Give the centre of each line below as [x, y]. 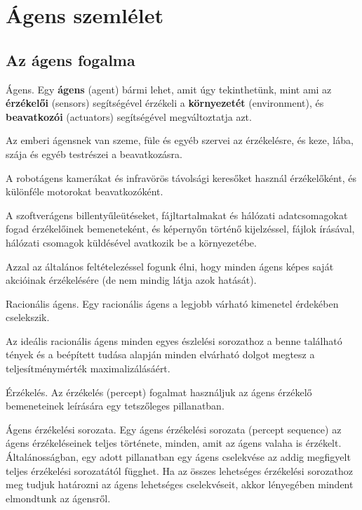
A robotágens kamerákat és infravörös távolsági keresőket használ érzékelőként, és [181, 177]
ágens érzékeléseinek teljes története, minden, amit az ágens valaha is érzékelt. [174, 443]
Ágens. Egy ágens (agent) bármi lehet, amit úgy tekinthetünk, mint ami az [169, 89]
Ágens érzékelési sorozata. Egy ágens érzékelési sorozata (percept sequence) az [174, 429]
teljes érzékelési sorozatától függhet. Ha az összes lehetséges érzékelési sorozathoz [180, 470]
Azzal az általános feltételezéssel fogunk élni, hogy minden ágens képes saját [170, 266]
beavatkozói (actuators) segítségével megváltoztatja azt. [129, 116]
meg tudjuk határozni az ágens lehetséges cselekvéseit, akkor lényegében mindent [180, 484]
